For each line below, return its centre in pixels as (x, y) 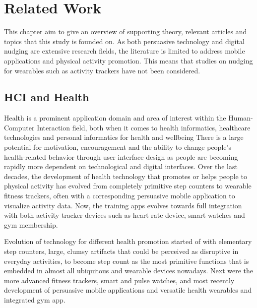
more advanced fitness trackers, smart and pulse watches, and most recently (119, 280)
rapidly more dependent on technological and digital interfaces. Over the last (121, 166)
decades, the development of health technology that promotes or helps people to (126, 176)
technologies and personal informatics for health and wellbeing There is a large (124, 137)
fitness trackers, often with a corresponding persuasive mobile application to (120, 196)
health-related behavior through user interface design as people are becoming (121, 156)
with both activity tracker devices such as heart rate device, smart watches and (125, 215)
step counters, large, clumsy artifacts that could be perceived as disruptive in (121, 251)
